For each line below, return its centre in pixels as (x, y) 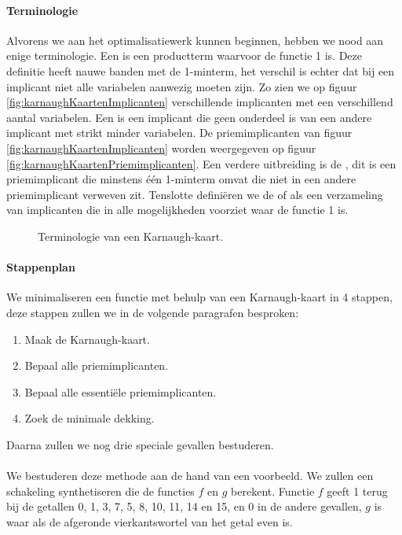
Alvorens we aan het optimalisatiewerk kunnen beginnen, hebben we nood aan (195, 40)
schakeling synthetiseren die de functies (100, 491)
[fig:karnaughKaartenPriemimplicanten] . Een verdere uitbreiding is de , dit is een (201, 163)
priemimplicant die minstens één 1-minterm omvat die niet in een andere (181, 179)
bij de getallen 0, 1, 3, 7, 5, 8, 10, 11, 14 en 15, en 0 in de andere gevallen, (184, 506)
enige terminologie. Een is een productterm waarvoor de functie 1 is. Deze (184, 55)
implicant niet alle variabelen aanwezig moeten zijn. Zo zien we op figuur (182, 86)
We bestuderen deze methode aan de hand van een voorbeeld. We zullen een (190, 476)
